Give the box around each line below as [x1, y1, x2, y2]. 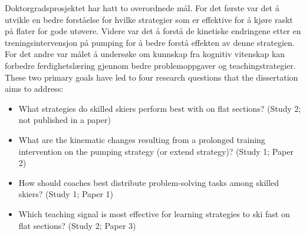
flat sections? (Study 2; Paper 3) [18, 219, 136, 231]
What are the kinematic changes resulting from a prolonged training [18, 133, 265, 145]
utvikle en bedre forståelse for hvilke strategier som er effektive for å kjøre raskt [5, 13, 293, 25]
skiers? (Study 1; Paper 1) [18, 188, 114, 200]
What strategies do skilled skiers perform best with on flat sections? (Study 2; [18, 102, 301, 114]
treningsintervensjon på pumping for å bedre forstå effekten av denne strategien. [5, 36, 295, 48]
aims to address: [5, 82, 64, 95]
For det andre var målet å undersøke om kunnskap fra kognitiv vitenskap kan [5, 48, 285, 60]
